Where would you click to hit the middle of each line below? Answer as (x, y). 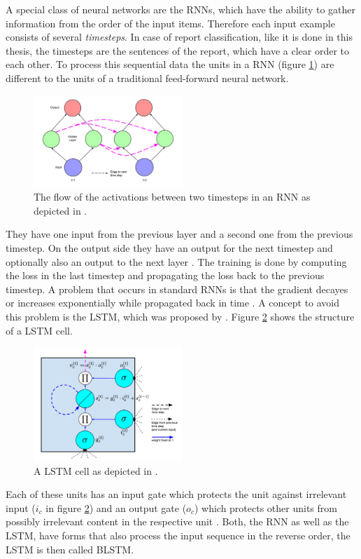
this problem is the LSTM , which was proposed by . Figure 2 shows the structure (180, 316)
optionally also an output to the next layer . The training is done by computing (176, 261)
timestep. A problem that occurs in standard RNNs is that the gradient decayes (177, 289)
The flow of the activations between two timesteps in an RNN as (172, 197)
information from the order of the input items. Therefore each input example (170, 23)
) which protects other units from (266, 507)
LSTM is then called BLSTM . (70, 549)
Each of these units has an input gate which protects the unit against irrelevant (176, 494)
